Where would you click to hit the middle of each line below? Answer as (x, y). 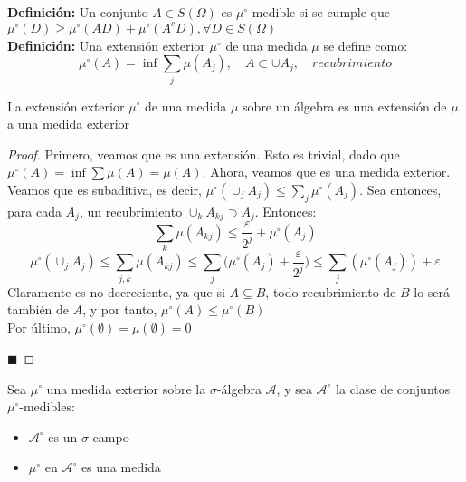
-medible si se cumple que (319, 12)
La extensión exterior (66, 106)
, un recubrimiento (131, 211)
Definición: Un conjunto (78, 12)
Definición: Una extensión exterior (106, 45)
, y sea (294, 388)
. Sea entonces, (400, 189)
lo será (432, 291)
